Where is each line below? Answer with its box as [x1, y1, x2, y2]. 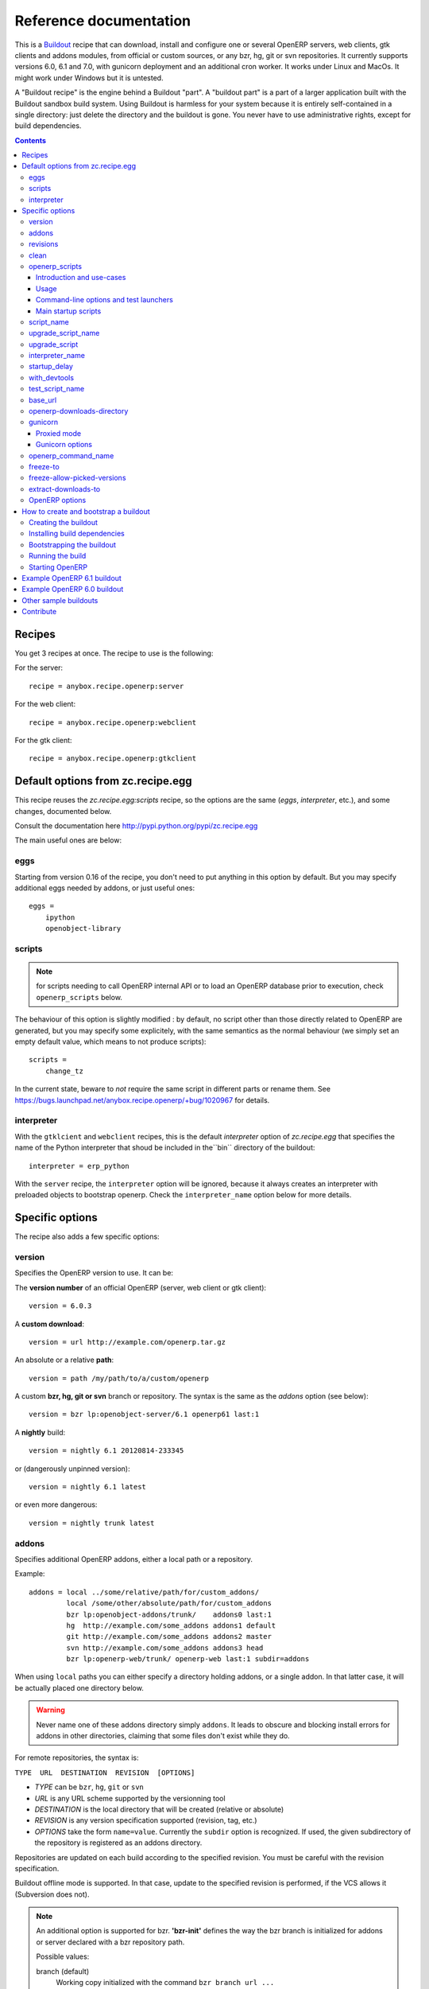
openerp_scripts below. [36, 992, 123, 1002]
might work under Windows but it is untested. [14, 72, 164, 83]
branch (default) [36, 1966, 90, 1976]
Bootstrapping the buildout [29, 539, 117, 549]
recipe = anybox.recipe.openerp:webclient [29, 718, 197, 727]
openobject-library [44, 924, 122, 933]
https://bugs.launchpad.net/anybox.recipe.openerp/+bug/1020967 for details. [14, 1095, 270, 1105]
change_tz [44, 1066, 83, 1076]
